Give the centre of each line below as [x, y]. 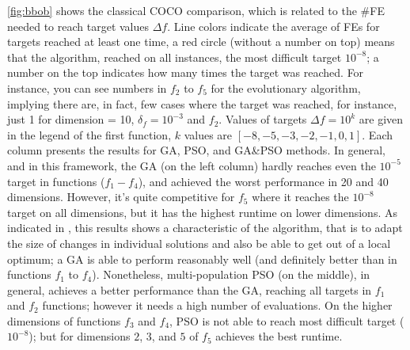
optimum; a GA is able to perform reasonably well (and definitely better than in [202, 259]
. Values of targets [263, 119]
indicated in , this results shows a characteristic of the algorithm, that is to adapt [205, 228]
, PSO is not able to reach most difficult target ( [287, 320]
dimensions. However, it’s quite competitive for [121, 197]
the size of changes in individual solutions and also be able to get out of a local [199, 243]
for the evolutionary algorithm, [286, 87]
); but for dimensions [80, 336]
